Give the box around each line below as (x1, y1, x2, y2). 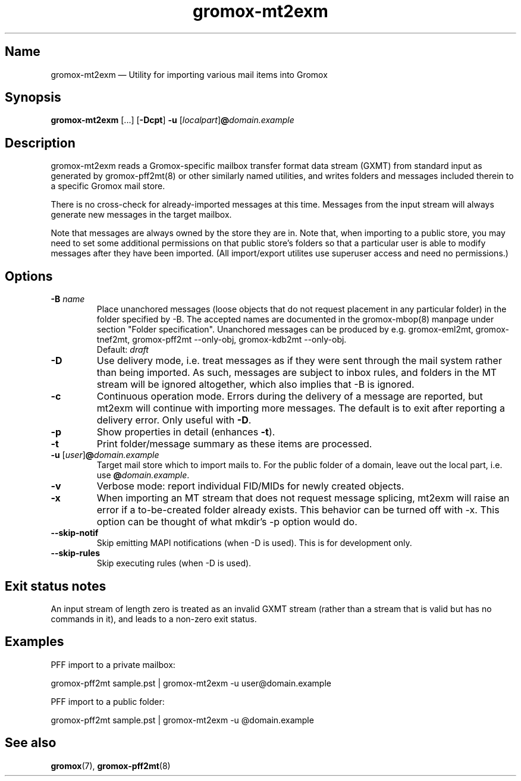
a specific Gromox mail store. (51, 181, 165, 192)
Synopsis (5, 90, 61, 105)
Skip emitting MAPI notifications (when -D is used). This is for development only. (96, 538, 412, 548)
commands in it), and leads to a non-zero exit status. (51, 613, 257, 624)
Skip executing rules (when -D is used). (96, 558, 252, 569)
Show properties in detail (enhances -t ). (96, 426, 275, 438)
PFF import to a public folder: (51, 696, 165, 707)
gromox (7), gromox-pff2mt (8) (51, 760, 171, 771)
